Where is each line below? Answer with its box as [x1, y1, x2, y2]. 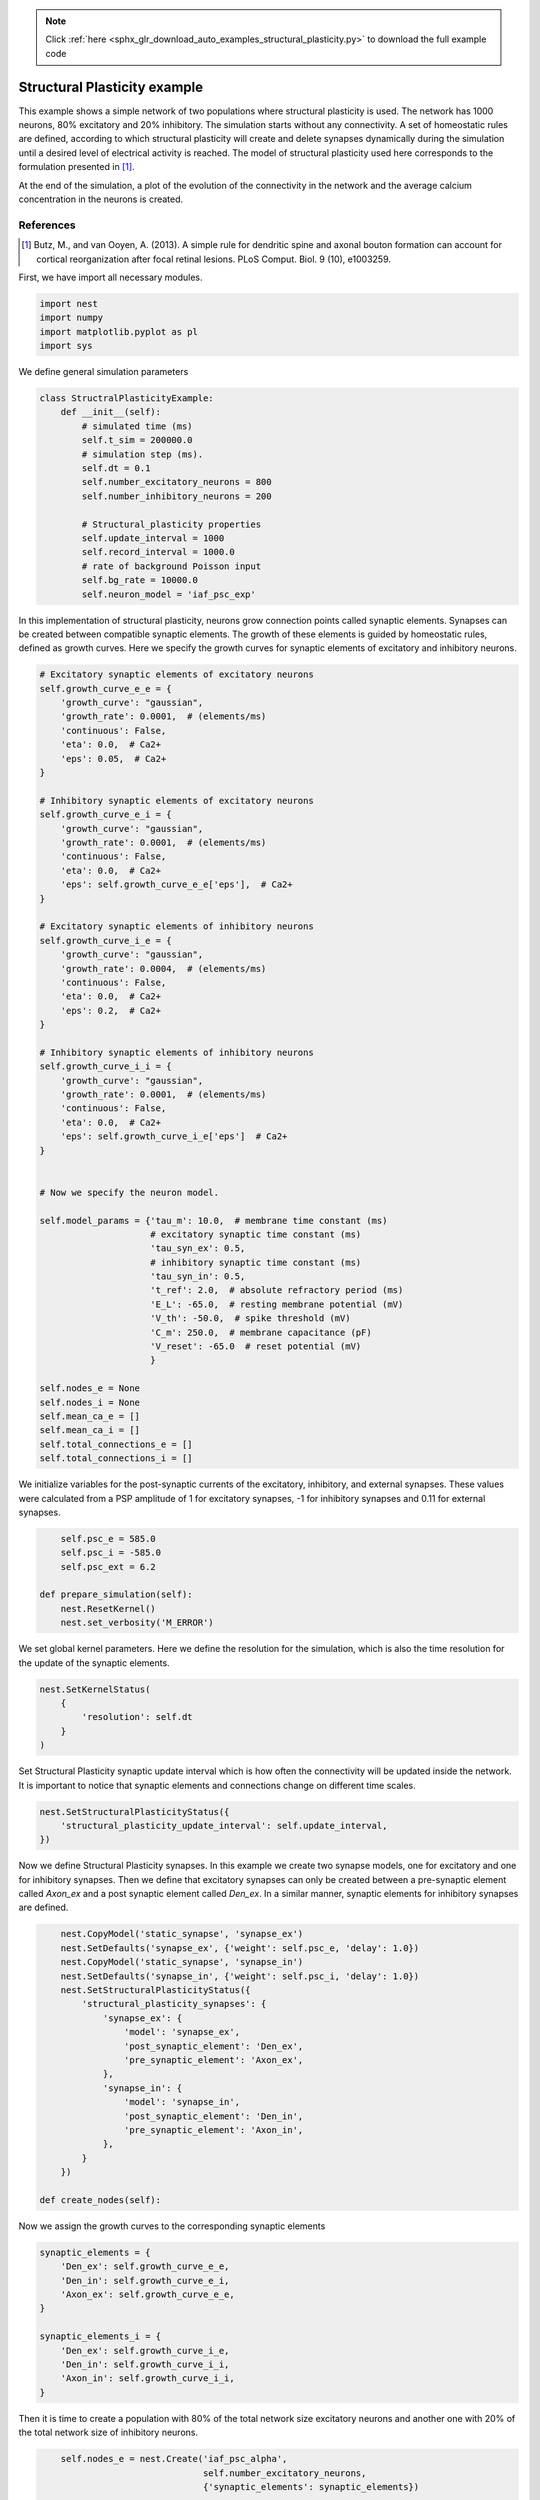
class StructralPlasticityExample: [39, 393, 214, 404]
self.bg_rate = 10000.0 [81, 575, 199, 586]
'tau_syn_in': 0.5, [150, 1271, 246, 1282]
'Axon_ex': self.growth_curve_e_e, [60, 2289, 235, 2300]
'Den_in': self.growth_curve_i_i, [60, 2358, 230, 2370]
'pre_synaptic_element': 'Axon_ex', [123, 2054, 304, 2065]
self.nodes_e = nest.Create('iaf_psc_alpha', [60, 2453, 288, 2465]
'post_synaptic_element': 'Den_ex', [123, 2040, 304, 2052]
